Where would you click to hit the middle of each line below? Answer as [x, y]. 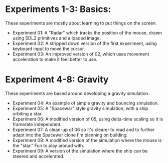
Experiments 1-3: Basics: [58, 9]
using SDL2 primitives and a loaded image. [57, 38]
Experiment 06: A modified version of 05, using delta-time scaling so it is [88, 119]
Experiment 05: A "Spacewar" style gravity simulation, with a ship [80, 108]
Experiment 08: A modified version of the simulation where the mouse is [87, 140]
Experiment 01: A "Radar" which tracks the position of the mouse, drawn [87, 32]
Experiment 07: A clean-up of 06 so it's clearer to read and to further [83, 129]
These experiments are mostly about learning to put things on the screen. [81, 23]
